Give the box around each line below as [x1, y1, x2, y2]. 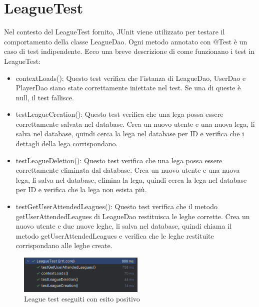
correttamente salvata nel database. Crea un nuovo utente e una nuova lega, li [15, 118, 255, 129]
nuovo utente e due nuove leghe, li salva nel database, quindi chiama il [15, 221, 231, 231]
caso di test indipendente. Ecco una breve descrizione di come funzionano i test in [4, 46, 255, 56]
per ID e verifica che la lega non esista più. [15, 184, 147, 195]
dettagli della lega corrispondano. [15, 138, 118, 149]
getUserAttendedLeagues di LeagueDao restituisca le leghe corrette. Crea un [15, 211, 250, 221]
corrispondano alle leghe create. [15, 240, 112, 251]
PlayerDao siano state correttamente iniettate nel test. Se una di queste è [15, 82, 241, 93]
